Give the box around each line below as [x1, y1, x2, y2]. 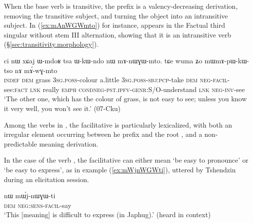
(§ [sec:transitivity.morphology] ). [4, 39, 99, 49]
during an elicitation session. [4, 174, 89, 184]
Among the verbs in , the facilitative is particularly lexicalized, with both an [4, 119, 233, 130]
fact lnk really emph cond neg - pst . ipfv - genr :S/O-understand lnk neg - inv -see [14, 84, 245, 94]
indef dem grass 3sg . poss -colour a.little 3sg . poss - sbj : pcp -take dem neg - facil [4, 74, 228, 85]
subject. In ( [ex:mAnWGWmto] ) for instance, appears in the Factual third [4, 20, 225, 30]
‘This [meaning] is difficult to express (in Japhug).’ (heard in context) [4, 209, 211, 220]
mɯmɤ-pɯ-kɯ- [204, 55, 249, 65]
